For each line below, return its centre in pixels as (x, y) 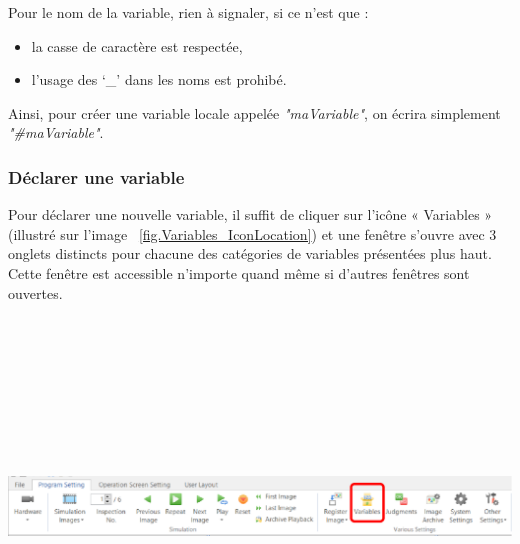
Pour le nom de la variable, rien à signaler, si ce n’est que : (188, 12)
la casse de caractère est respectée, (137, 45)
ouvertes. (35, 292)
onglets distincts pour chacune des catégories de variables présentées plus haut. (250, 253)
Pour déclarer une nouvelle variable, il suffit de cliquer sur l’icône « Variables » (250, 214)
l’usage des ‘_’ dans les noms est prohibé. (159, 79)
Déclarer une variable (96, 176)
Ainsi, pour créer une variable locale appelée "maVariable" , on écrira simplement (254, 112)
